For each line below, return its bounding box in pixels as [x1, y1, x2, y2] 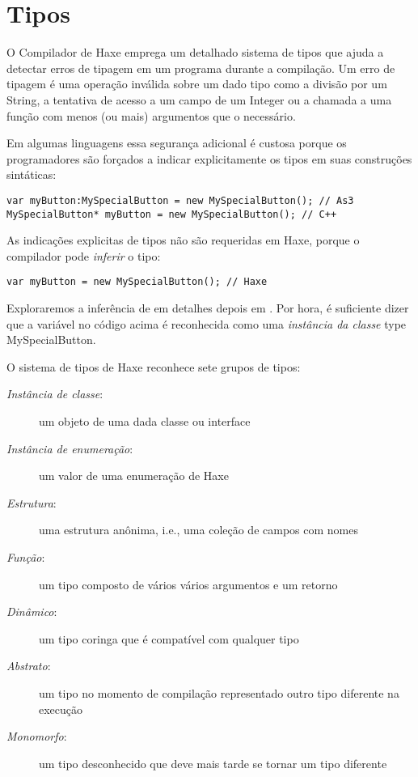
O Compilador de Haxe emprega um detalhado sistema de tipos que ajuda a [6, 44, 384, 61]
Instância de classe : [6, 385, 103, 402]
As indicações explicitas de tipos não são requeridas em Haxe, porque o [6, 231, 360, 248]
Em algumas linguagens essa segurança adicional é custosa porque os [6, 134, 347, 151]
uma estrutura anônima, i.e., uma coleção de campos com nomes [39, 521, 358, 538]
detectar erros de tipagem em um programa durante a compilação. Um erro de [6, 59, 395, 76]
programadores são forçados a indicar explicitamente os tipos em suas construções [6, 150, 412, 167]
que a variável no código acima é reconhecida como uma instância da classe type [6, 315, 407, 332]
